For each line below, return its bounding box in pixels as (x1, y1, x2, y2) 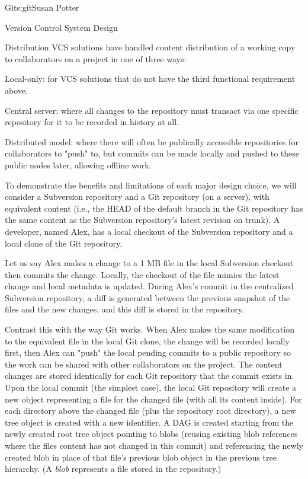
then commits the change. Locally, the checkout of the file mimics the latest (5, 268, 280, 280)
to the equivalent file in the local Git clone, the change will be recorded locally (5, 334, 290, 347)
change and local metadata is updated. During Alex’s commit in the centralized (5, 280, 294, 292)
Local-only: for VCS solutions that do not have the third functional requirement (5, 72, 296, 85)
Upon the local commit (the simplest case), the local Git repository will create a (5, 381, 297, 394)
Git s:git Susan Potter (5, 1, 79, 13)
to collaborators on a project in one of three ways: (5, 52, 187, 65)
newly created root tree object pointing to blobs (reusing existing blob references (5, 427, 298, 440)
